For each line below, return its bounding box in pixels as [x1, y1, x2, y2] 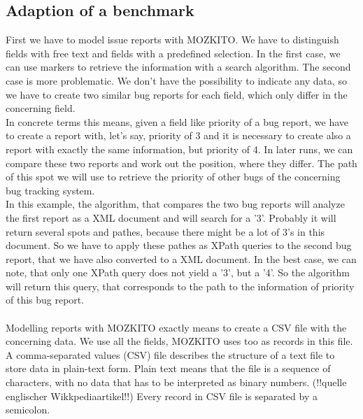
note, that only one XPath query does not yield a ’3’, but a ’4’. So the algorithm [6, 265, 350, 280]
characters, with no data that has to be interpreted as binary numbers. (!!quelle [6, 375, 347, 390]
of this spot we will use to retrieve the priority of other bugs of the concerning [6, 169, 341, 184]
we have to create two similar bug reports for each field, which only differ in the [6, 87, 348, 101]
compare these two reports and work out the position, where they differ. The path [6, 155, 357, 170]
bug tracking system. [6, 183, 95, 197]
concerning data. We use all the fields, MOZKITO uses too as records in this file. [6, 334, 353, 348]
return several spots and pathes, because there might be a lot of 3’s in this [6, 224, 325, 239]
